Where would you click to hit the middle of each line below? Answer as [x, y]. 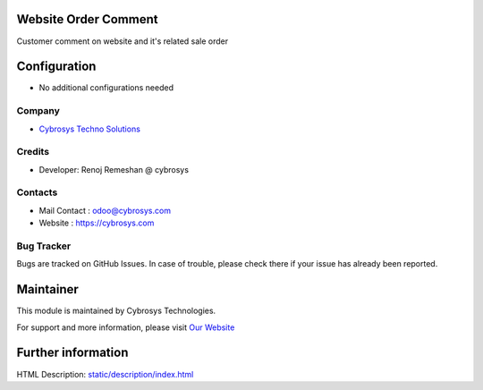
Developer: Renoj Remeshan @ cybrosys [114, 169]
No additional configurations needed [106, 88]
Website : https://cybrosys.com [97, 223]
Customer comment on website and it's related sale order [122, 41]
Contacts [37, 192]
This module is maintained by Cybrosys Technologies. [116, 311]
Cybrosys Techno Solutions [89, 129]
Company [38, 111]
